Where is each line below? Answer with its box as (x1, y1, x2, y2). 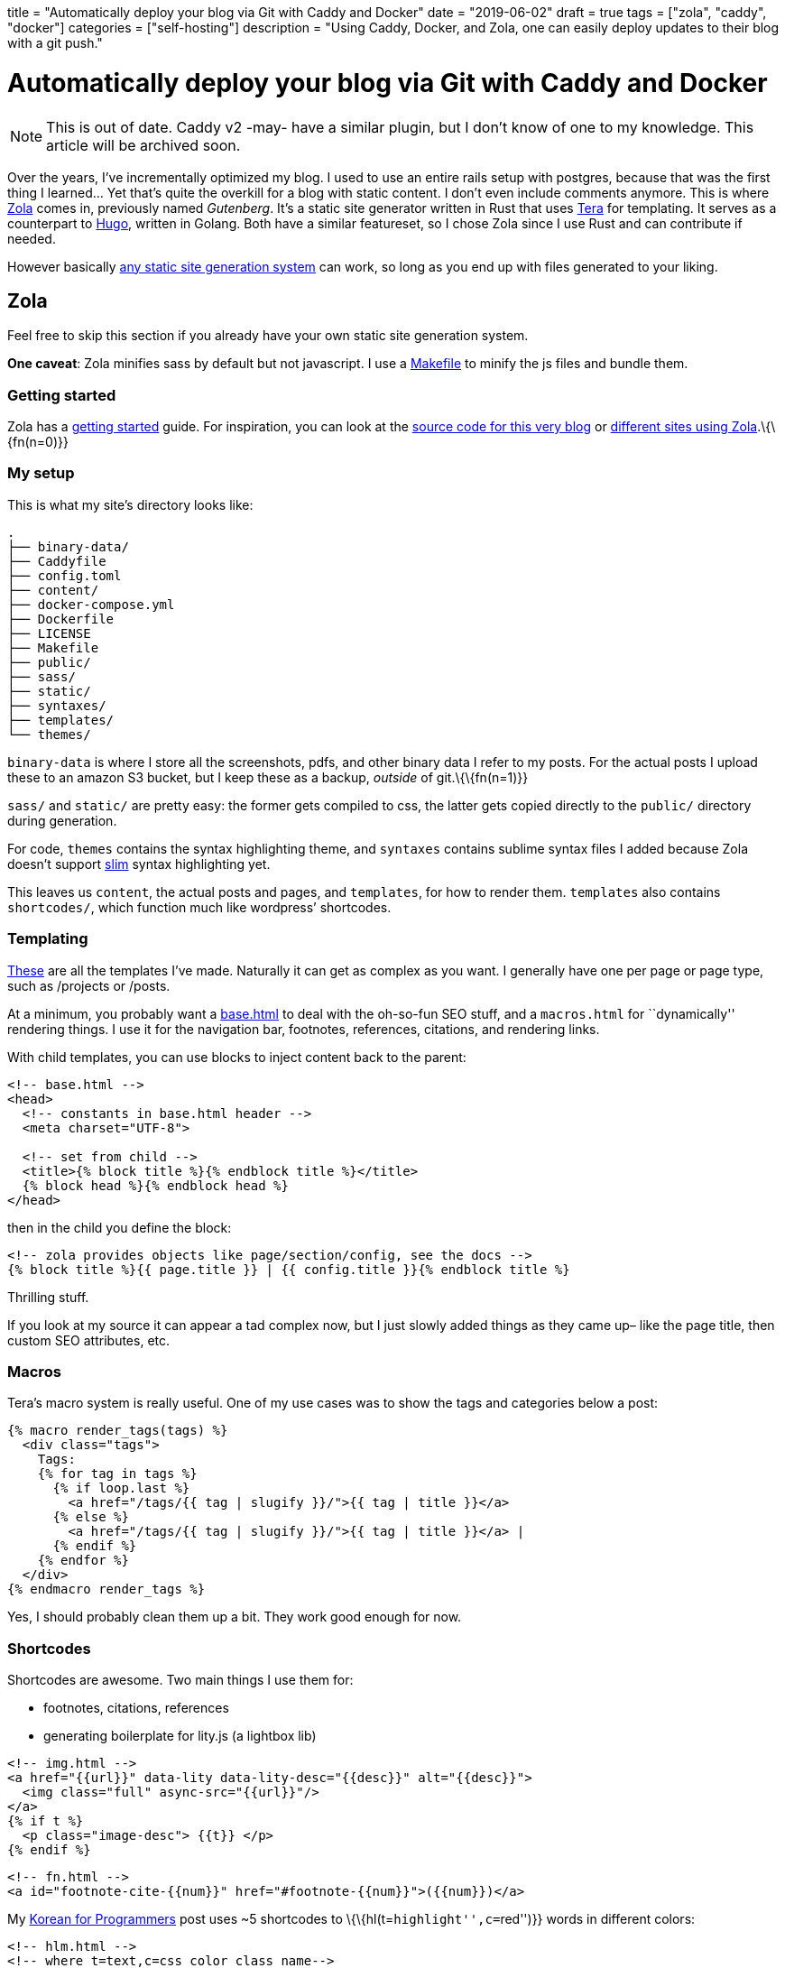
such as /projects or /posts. (7, 977, 171, 993)
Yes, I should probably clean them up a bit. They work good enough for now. (7, 1609, 462, 1625)
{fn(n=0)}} (7, 434, 69, 450)
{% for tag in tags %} (37, 1466, 198, 1482)
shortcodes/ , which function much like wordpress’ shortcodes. (7, 899, 392, 915)
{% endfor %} (37, 1553, 129, 1568)
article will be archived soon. (46, 135, 241, 154)
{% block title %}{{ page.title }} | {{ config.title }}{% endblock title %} (7, 1261, 570, 1277)
